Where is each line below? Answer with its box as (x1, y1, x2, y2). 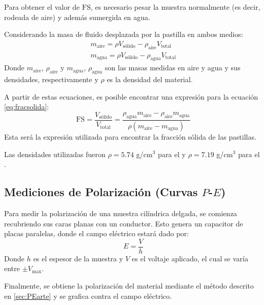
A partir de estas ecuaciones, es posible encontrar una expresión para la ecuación (4, 91, 258, 102)
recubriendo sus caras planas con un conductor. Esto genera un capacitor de (4, 218, 243, 228)
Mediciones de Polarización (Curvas (4, 184, 198, 200)
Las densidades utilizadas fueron (4, 148, 106, 159)
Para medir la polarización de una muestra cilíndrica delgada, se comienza (4, 207, 237, 218)
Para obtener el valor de (4, 2, 80, 12)
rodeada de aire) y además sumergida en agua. (4, 11, 150, 22)
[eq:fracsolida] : (4, 101, 49, 112)
